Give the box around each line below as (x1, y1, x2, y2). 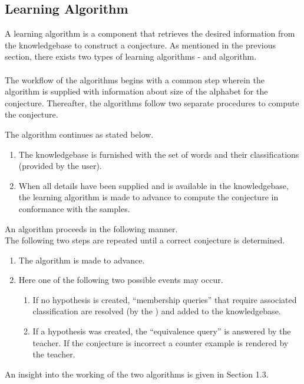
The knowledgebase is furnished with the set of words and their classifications (18, 148, 299, 160)
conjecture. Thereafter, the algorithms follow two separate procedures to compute (5, 96, 299, 109)
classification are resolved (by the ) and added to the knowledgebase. (32, 305, 281, 317)
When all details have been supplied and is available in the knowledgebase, (18, 179, 289, 191)
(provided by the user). (18, 160, 102, 172)
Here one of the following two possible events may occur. (18, 274, 223, 286)
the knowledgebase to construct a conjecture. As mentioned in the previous (5, 38, 276, 51)
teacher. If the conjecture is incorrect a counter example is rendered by (32, 336, 289, 349)
